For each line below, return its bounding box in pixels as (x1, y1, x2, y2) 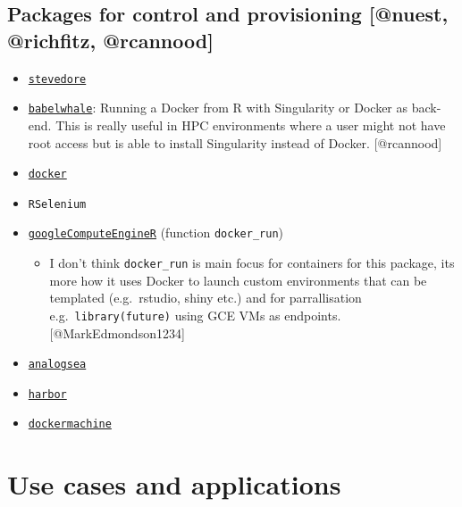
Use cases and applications (7, 466, 341, 503)
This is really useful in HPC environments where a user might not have (55, 115, 446, 134)
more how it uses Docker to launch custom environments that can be (49, 270, 427, 289)
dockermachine (28, 418, 112, 431)
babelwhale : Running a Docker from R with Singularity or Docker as (28, 98, 408, 117)
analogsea (28, 358, 87, 371)
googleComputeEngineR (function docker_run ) (28, 223, 283, 242)
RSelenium (28, 197, 87, 211)
